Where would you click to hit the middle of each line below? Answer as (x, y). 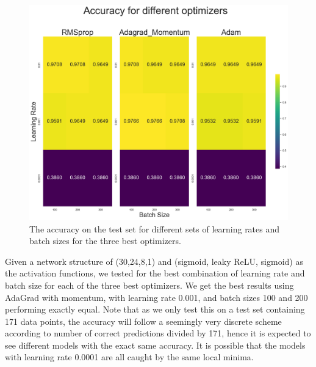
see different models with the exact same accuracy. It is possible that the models (155, 345)
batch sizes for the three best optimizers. (105, 241)
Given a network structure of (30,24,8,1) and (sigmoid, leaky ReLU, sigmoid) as (154, 261)
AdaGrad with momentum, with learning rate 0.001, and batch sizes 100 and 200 (156, 297)
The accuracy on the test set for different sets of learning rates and (155, 228)
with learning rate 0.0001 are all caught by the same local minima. (129, 357)
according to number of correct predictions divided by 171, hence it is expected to (158, 333)
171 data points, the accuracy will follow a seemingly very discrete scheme (143, 321)
